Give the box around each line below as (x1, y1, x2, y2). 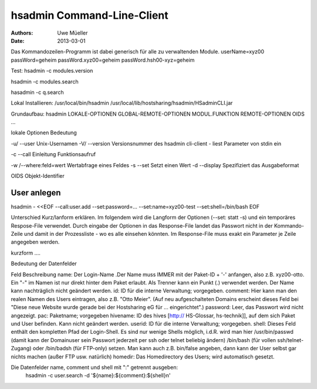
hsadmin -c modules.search (11, 78, 79, 85)
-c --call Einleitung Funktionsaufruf (11, 151, 96, 158)
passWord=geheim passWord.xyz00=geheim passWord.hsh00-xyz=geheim (11, 56, 195, 63)
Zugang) (11, 345, 32, 352)
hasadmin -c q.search (11, 89, 64, 96)
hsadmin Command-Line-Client (11, 9, 168, 22)
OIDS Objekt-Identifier (11, 172, 65, 180)
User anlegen (11, 188, 61, 198)
